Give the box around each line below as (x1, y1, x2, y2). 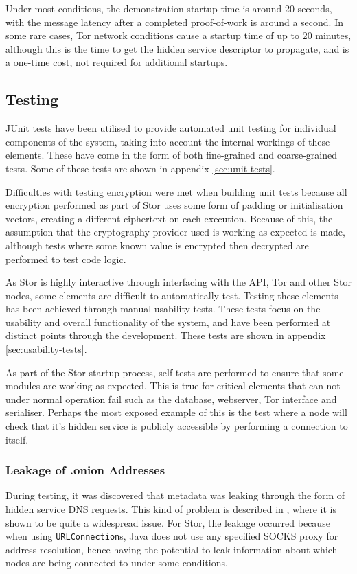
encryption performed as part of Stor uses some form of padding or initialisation (5, 198, 343, 212)
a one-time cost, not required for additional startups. (5, 55, 228, 69)
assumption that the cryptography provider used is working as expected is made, (5, 225, 345, 239)
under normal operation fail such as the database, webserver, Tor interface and (5, 391, 337, 406)
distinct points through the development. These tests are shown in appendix (5, 328, 326, 343)
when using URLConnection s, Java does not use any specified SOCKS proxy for (5, 529, 338, 543)
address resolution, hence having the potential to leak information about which (5, 542, 338, 556)
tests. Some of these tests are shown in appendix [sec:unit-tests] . (5, 161, 275, 175)
